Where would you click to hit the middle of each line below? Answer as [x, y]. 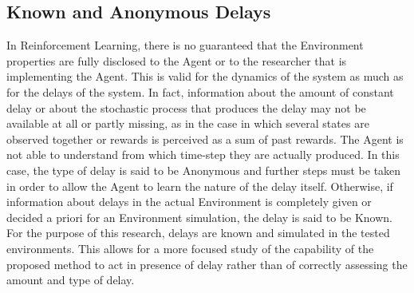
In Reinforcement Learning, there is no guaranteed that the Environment [185, 45]
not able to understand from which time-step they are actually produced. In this [203, 154]
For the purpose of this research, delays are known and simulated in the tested [198, 233]
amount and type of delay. [71, 280]
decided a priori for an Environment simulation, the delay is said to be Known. [200, 217]
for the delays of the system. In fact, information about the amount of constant [200, 91]
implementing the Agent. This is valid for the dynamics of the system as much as [205, 76]
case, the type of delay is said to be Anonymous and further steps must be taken [204, 170]
